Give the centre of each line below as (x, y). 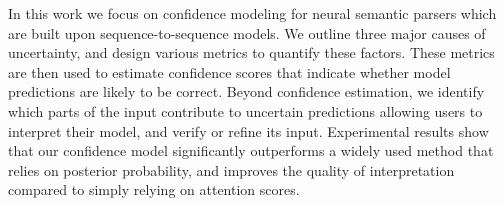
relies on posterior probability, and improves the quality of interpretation (231, 169)
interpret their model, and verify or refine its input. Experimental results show (248, 130)
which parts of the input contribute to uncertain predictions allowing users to (245, 110)
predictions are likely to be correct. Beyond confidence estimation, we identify (246, 91)
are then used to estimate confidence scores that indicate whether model (229, 71)
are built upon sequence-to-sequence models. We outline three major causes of (247, 32)
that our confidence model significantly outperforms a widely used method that (251, 150)
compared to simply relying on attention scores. (154, 189)
